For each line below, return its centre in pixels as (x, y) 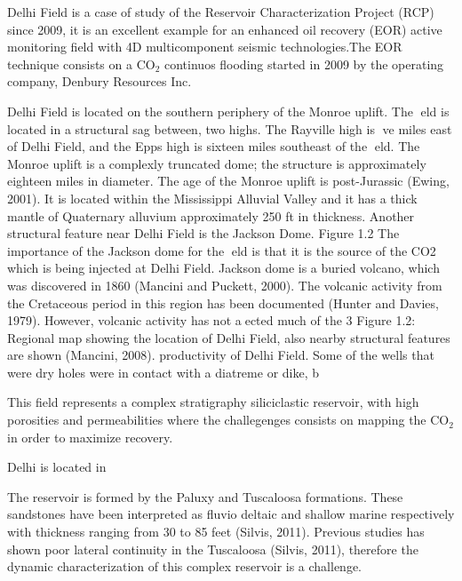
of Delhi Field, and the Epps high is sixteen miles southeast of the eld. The (214, 146)
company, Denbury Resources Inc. (100, 81)
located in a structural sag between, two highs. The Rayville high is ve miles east (230, 128)
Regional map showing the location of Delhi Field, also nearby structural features (229, 337)
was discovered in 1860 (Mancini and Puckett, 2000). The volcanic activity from (225, 285)
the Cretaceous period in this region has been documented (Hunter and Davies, (223, 302)
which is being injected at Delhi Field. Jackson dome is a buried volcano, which (223, 268)
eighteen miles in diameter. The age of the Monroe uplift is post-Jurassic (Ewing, (228, 181)
